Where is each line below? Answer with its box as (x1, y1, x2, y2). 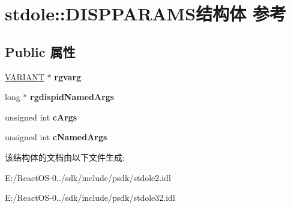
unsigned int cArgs (5, 110, 77, 123)
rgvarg (54, 70, 82, 83)
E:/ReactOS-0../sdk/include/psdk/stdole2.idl (5, 171, 171, 183)
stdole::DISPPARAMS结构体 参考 (5, 1, 286, 26)
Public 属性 (5, 42, 76, 61)
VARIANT (5, 70, 44, 83)
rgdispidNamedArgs (30, 91, 115, 103)
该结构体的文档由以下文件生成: (5, 150, 125, 163)
